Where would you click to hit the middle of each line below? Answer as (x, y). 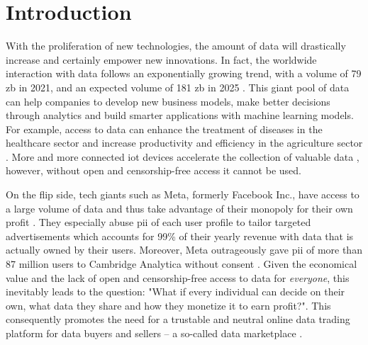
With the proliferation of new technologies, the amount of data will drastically (176, 46)
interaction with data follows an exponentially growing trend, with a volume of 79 (184, 73)
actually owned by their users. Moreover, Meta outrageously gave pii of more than (184, 250)
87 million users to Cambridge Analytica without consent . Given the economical (182, 264)
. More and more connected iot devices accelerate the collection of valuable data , (183, 156)
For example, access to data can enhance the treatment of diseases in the (164, 129)
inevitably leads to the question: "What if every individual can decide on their (175, 292)
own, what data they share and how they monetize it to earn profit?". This (168, 305)
